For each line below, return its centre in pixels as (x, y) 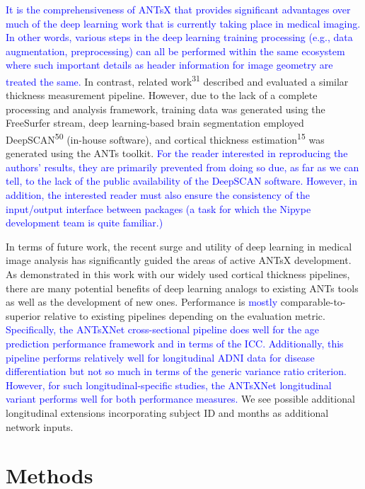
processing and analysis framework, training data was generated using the (166, 109)
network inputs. (40, 426)
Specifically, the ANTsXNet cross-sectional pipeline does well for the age (162, 329)
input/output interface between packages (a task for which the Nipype (158, 208)
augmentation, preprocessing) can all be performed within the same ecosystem (175, 51)
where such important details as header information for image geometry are (169, 65)
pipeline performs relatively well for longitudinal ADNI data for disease (160, 357)
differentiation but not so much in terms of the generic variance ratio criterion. (176, 371)
